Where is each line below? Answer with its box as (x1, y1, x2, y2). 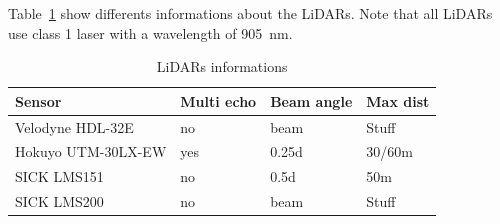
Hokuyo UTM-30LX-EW (15, 141, 167, 162)
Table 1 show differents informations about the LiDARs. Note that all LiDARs (8, 3, 493, 23)
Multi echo (180, 90, 257, 111)
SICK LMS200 (15, 191, 104, 212)
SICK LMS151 (15, 166, 104, 187)
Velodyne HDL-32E (15, 116, 134, 137)
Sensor (15, 90, 62, 111)
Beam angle (270, 90, 353, 111)
